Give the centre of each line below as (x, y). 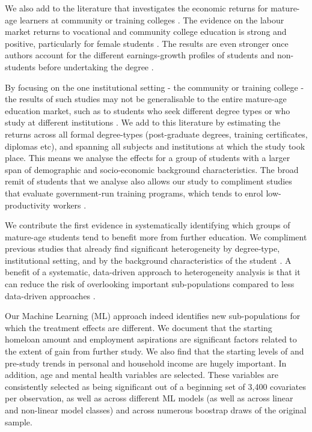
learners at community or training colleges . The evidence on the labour (152, 20)
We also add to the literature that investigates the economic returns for (136, 8)
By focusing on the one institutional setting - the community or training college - (154, 87)
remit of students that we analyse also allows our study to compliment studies (148, 181)
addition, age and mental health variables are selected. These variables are (142, 375)
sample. (19, 421)
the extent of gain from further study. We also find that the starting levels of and (154, 351)
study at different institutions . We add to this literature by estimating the (143, 122)
